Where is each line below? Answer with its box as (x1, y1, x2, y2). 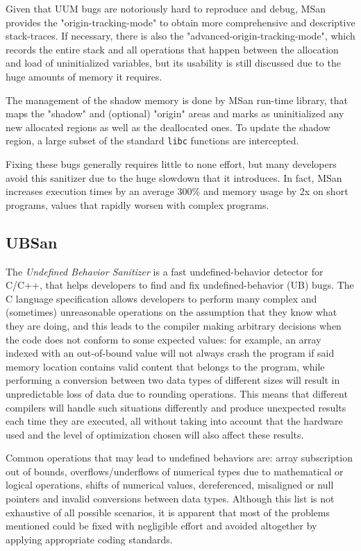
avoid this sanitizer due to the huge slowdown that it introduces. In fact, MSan (6, 170, 342, 185)
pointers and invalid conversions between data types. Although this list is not (6, 491, 335, 506)
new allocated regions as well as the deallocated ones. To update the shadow (6, 119, 330, 134)
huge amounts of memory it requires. (6, 69, 162, 83)
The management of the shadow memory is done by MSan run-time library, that (6, 92, 349, 107)
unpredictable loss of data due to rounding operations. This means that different (6, 386, 348, 400)
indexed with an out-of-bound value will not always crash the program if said (6, 346, 335, 360)
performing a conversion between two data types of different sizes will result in (6, 373, 340, 387)
